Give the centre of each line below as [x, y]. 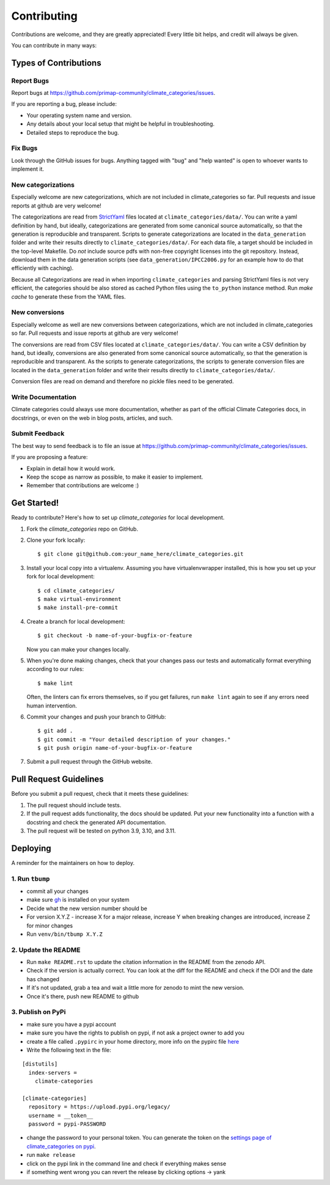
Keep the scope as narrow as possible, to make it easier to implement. [115, 477]
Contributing [44, 16]
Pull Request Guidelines [57, 779]
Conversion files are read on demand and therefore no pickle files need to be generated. [123, 381]
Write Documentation [44, 397]
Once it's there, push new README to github [83, 996]
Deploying [31, 848]
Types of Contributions [56, 63]
